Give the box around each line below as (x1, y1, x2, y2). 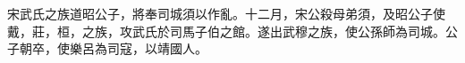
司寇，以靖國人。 (106, 39, 207, 58)
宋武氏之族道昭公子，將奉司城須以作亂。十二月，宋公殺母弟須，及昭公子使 (7, 4, 445, 22)
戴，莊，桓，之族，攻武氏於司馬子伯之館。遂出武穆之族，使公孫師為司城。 (7, 21, 445, 40)
